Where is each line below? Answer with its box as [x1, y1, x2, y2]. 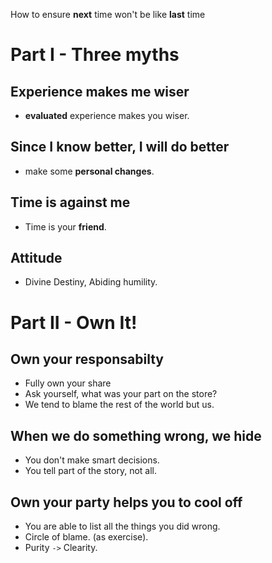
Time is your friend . [24, 220, 107, 233]
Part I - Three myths [10, 44, 180, 66]
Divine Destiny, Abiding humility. [24, 276, 158, 288]
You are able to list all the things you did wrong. [24, 520, 221, 533]
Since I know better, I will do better [10, 139, 230, 156]
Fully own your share [24, 377, 112, 389]
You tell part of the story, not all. [24, 465, 158, 477]
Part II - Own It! [10, 311, 138, 334]
